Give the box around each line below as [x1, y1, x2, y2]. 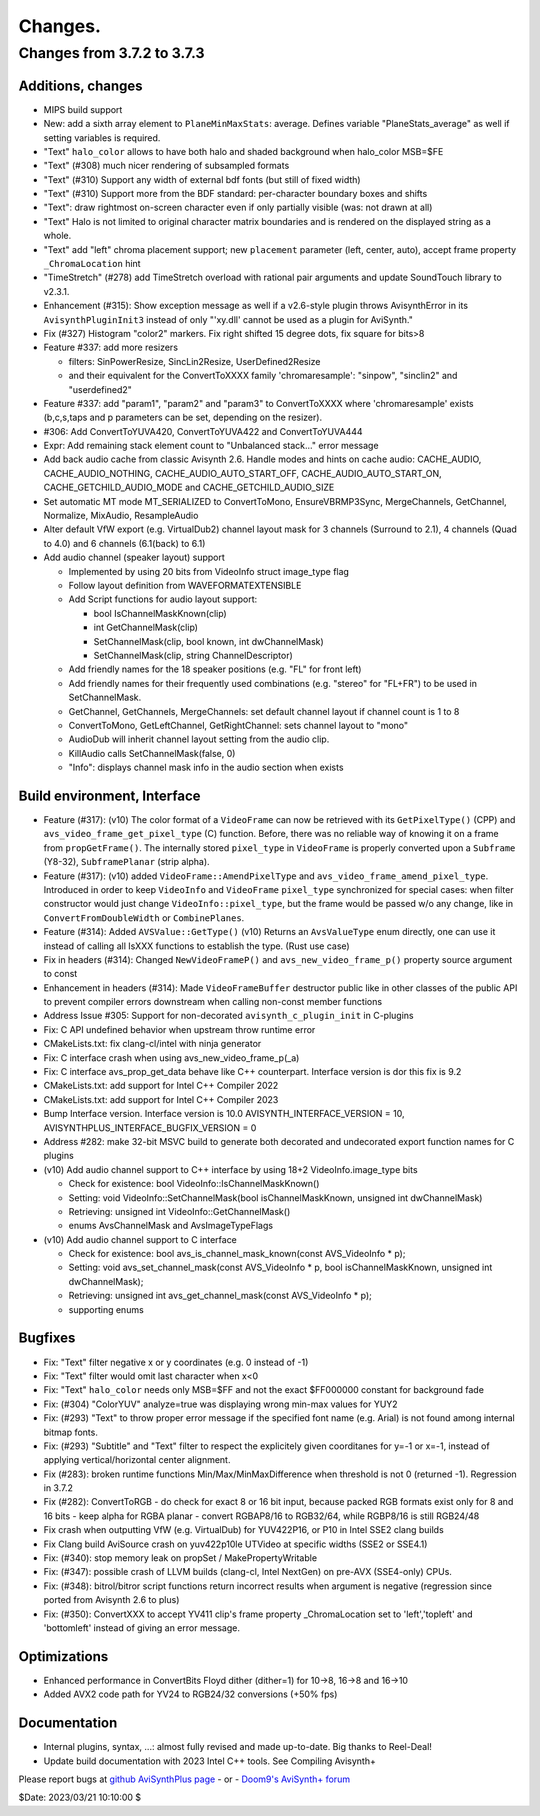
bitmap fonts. [43, 1426, 99, 1438]
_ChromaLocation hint [43, 258, 141, 270]
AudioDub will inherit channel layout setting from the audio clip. [68, 733, 330, 745]
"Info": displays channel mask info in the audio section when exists [68, 761, 344, 774]
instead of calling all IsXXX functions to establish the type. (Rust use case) [43, 940, 350, 952]
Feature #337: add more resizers [43, 341, 179, 354]
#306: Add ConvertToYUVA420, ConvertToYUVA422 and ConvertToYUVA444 [43, 425, 364, 437]
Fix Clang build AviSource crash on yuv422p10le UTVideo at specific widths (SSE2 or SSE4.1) [43, 1538, 428, 1550]
